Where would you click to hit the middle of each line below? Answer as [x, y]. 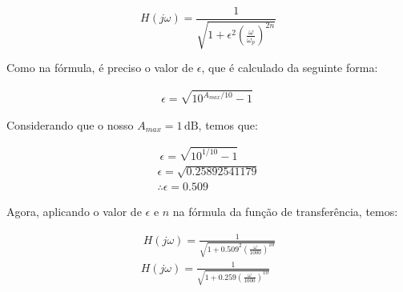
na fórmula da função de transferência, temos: [285, 212]
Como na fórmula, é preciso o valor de [100, 68]
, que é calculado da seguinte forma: [290, 68]
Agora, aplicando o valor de [74, 212]
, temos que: [228, 124]
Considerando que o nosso [70, 124]
